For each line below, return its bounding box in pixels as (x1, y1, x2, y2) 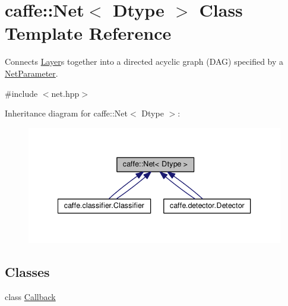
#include (5, 87, 38, 99)
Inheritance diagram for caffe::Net (5, 107, 128, 119)
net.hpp (51, 87, 80, 99)
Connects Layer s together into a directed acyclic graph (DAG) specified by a (5, 55, 284, 68)
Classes (5, 263, 50, 281)
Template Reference (5, 21, 172, 45)
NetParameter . (5, 67, 58, 79)
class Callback (5, 290, 56, 302)
